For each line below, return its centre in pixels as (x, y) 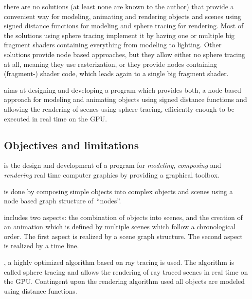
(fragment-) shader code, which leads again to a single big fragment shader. (116, 73)
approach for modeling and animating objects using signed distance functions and (126, 99)
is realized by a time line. (42, 246)
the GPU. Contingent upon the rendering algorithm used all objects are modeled (124, 281)
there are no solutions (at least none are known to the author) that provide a (119, 6)
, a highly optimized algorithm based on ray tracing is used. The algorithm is (119, 262)
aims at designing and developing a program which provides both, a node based (123, 90)
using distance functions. (41, 290)
